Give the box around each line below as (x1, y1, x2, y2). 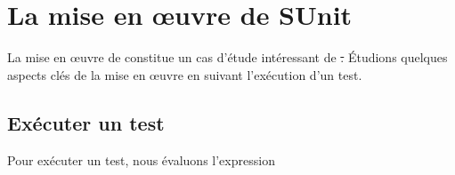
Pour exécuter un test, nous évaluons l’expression (7, 150, 275, 169)
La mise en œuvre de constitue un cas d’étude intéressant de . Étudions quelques (7, 48, 448, 67)
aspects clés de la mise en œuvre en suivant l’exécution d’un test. (7, 65, 362, 84)
